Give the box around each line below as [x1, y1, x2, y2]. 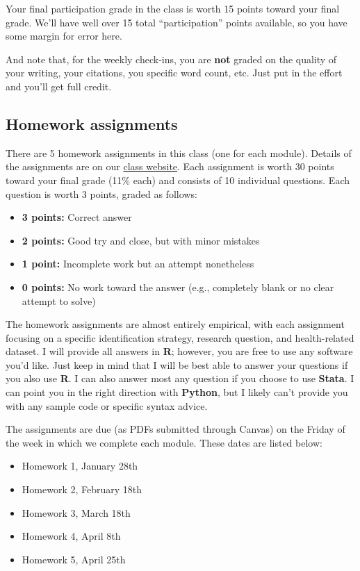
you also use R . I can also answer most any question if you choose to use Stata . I [6, 371, 354, 386]
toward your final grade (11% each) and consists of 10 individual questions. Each [6, 172, 350, 187]
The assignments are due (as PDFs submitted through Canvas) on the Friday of [6, 422, 345, 436]
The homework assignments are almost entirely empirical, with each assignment [6, 317, 345, 331]
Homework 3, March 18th [22, 505, 131, 520]
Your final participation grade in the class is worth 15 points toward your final [6, 1, 340, 15]
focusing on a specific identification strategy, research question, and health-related [6, 330, 354, 345]
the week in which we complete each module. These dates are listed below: [6, 435, 322, 449]
